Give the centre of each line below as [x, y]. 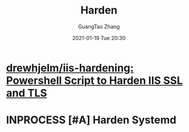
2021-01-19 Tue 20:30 [99, 38]
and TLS [26, 93]
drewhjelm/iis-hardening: [70, 68]
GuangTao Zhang [99, 27]
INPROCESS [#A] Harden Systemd [91, 120]
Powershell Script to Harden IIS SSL [94, 80]
